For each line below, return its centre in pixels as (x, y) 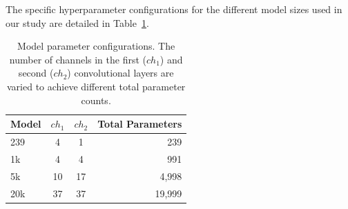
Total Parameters (140, 124)
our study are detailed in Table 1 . (77, 22)
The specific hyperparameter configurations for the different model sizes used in (174, 9)
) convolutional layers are (120, 73)
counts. (96, 100)
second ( (36, 73)
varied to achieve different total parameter (96, 86)
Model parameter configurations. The (96, 46)
